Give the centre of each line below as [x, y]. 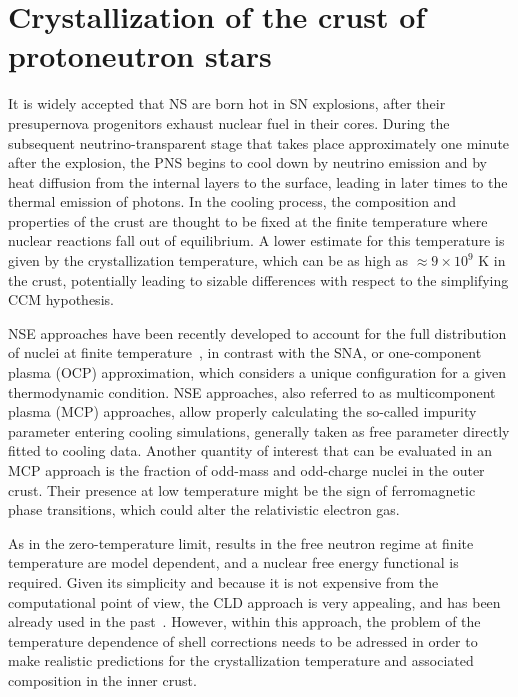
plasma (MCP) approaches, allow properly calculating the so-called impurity [242, 411]
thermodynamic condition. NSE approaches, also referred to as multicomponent [252, 391]
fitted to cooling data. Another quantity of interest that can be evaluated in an [250, 450]
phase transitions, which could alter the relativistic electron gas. [204, 509]
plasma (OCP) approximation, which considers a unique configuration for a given [257, 372]
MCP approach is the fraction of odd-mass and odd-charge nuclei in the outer [246, 470]
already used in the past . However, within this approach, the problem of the [244, 621]
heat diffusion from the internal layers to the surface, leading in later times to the [258, 181]
